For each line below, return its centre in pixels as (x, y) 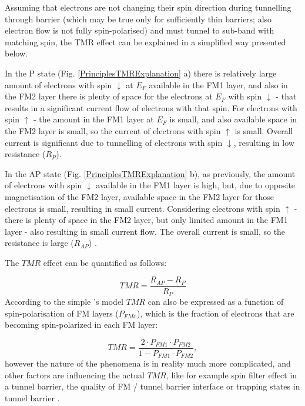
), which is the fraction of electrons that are (216, 313)
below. (16, 53)
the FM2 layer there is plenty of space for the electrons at (109, 96)
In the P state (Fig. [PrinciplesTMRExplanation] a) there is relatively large (141, 73)
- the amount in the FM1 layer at (94, 119)
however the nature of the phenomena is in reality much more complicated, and (148, 363)
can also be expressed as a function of (216, 301)
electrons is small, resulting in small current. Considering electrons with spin (143, 208)
